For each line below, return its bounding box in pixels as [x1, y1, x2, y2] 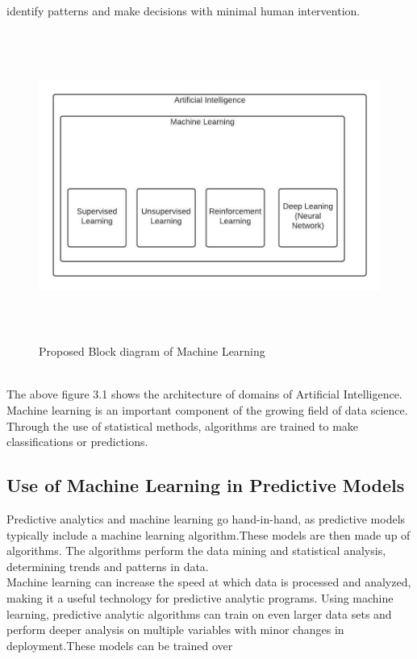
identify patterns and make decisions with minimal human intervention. [6, 2, 361, 19]
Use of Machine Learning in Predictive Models [6, 473, 405, 498]
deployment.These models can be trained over [6, 636, 233, 653]
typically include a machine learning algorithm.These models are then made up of [6, 526, 411, 543]
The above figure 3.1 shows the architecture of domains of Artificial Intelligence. [6, 386, 402, 402]
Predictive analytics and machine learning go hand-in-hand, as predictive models [6, 510, 406, 527]
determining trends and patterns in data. [6, 557, 209, 574]
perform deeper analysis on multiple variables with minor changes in [6, 621, 344, 638]
